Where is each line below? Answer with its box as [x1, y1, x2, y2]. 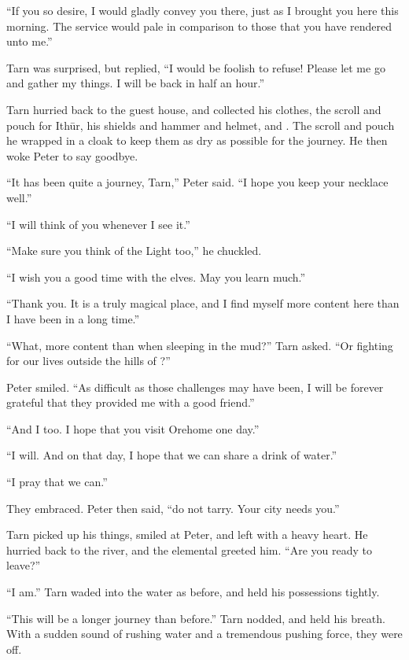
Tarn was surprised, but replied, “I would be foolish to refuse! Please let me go [6, 59, 385, 76]
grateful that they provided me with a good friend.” [6, 394, 255, 411]
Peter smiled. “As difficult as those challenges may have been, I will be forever [6, 378, 384, 395]
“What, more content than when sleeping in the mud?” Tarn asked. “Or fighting [6, 337, 393, 353]
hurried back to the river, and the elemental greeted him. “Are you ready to [6, 541, 372, 558]
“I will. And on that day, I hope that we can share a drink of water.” [6, 447, 337, 463]
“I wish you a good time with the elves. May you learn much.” [6, 268, 306, 285]
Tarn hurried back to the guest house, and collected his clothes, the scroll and [6, 101, 381, 117]
